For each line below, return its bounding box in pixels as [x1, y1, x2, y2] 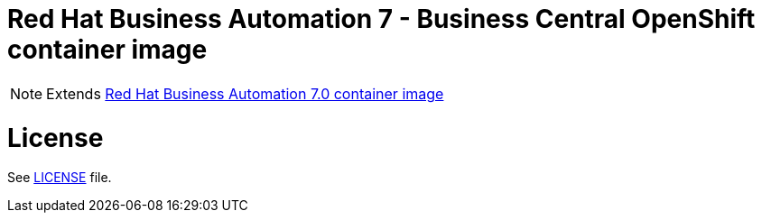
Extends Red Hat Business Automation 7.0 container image [46, 84, 444, 103]
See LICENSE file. [7, 170, 112, 186]
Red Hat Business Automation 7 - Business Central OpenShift [7, 4, 756, 34]
